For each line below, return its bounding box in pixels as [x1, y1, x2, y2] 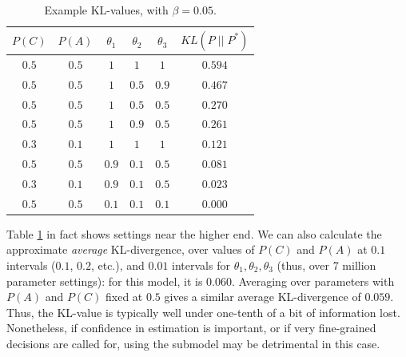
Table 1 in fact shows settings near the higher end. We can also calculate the [6, 225, 382, 242]
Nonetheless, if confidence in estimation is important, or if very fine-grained [6, 319, 376, 336]
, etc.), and [90, 257, 145, 274]
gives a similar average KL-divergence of [164, 288, 361, 305]
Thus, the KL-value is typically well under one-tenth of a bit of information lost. [6, 303, 400, 320]
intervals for [172, 257, 230, 274]
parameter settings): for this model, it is [6, 272, 203, 289]
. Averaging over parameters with [232, 272, 395, 289]
